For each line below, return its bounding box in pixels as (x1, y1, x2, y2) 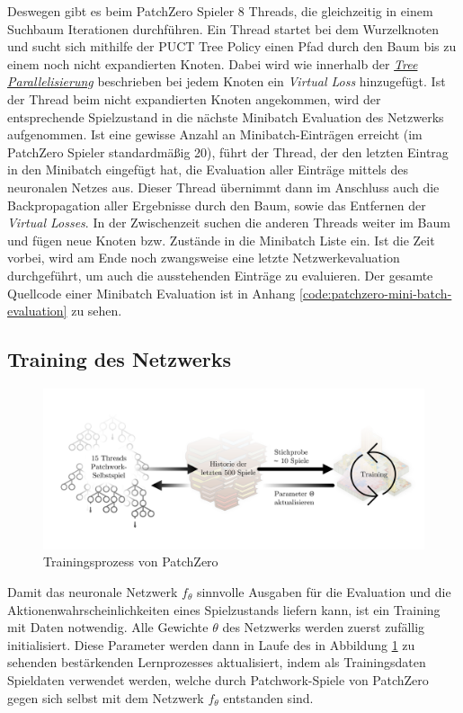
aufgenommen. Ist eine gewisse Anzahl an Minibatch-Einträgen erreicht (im (7, 125, 423, 144)
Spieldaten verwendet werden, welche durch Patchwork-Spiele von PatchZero (7, 670, 429, 689)
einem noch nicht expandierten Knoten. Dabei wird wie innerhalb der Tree (7, 54, 418, 73)
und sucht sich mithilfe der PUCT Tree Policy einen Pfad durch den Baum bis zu (7, 37, 457, 56)
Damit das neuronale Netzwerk (7, 582, 178, 601)
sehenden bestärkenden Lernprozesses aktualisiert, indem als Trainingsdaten (7, 653, 426, 672)
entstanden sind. (223, 688, 314, 707)
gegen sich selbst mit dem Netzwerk (7, 688, 204, 707)
